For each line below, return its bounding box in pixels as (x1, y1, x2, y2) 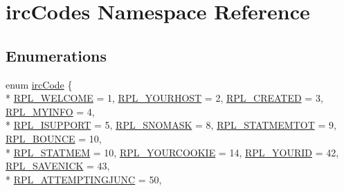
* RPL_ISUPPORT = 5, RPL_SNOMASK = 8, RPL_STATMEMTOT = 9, (6, 118, 336, 132)
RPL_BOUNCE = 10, (6, 131, 102, 145)
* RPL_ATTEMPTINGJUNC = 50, (6, 172, 162, 186)
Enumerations (6, 44, 107, 66)
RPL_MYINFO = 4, (6, 104, 95, 118)
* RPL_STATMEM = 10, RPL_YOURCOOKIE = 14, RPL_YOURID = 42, (6, 145, 339, 159)
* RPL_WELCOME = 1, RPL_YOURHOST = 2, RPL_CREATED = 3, (6, 91, 323, 105)
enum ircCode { (6, 77, 73, 91)
